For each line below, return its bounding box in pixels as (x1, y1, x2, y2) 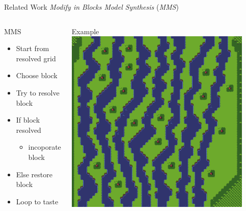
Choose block (16, 70, 58, 81)
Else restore (16, 169, 52, 179)
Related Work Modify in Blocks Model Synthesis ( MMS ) (4, 2, 179, 12)
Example (71, 26, 99, 36)
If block (16, 114, 40, 125)
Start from (16, 43, 49, 54)
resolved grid (16, 53, 56, 63)
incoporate (28, 142, 61, 152)
